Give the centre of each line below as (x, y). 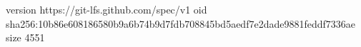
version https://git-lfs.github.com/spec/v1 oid (107, 9)
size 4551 (25, 37)
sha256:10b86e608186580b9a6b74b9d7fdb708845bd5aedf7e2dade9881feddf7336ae (180, 23)
